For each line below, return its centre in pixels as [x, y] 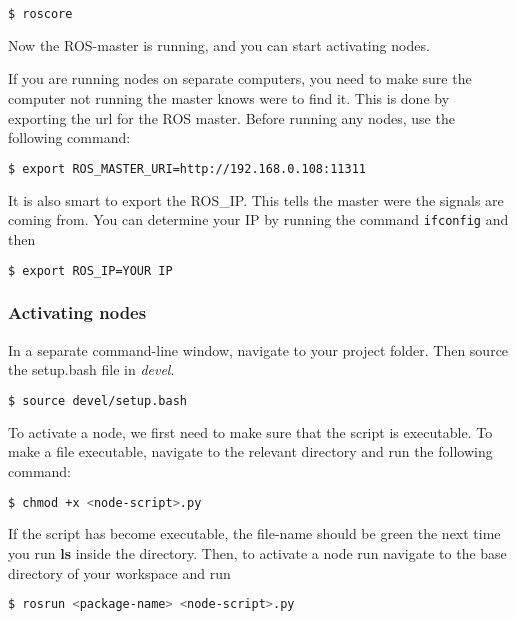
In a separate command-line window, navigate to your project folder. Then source [258, 349]
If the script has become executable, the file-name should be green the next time [254, 533]
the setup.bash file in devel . [91, 369]
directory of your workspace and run [119, 572]
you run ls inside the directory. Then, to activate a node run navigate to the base [257, 552]
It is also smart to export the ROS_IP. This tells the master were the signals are [256, 199]
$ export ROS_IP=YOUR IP [90, 270]
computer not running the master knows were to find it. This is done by [229, 98]
